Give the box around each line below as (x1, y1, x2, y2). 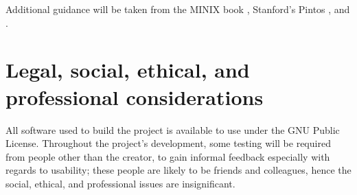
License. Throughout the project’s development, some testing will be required (5, 136, 331, 150)
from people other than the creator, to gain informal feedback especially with (5, 149, 330, 163)
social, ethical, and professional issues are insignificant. (5, 176, 235, 190)
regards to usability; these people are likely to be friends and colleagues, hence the (5, 163, 352, 177)
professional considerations (5, 82, 264, 111)
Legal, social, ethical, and (5, 56, 250, 84)
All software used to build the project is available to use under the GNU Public (5, 122, 340, 137)
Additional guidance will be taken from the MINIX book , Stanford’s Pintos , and (5, 2, 350, 16)
